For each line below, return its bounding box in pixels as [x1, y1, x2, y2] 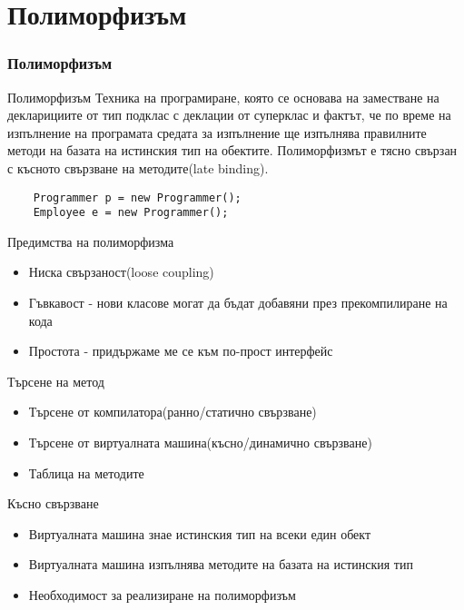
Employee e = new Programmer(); [33, 206, 229, 220]
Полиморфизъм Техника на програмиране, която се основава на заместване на [7, 87, 439, 106]
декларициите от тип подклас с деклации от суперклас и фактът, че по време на [7, 105, 451, 124]
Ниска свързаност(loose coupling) [28, 262, 214, 281]
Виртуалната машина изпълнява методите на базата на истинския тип [28, 555, 413, 574]
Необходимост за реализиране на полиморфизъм [28, 585, 296, 604]
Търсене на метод [7, 371, 104, 390]
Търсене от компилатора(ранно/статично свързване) [28, 402, 317, 421]
